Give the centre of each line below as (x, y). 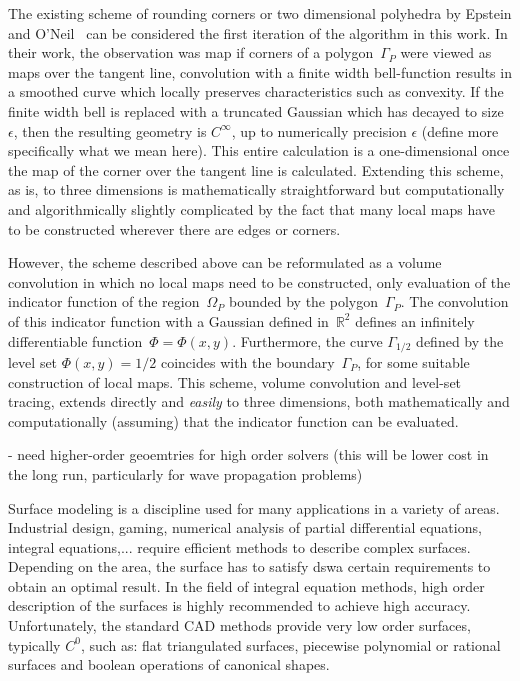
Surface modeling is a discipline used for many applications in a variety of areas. (254, 507)
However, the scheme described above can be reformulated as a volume (225, 262)
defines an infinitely (415, 320)
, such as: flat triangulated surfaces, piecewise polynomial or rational (290, 644)
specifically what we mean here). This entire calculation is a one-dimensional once (259, 150)
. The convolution (454, 301)
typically (34, 644)
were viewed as (446, 52)
